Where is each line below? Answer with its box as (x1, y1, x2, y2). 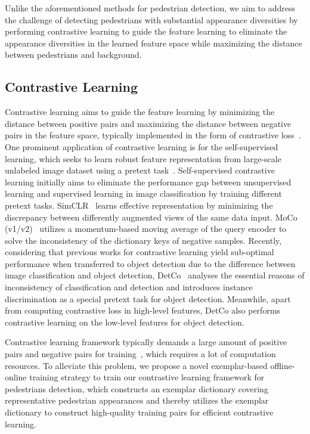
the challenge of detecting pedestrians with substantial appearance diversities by (5, 13, 298, 26)
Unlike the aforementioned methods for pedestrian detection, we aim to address (5, 2, 295, 14)
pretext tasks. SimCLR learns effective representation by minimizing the (5, 199, 273, 211)
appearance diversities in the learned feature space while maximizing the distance (5, 36, 302, 49)
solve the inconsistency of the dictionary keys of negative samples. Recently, (5, 234, 282, 246)
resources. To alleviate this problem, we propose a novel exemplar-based (5, 359, 268, 371)
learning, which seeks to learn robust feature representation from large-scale (5, 152, 281, 165)
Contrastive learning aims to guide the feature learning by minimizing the (5, 106, 275, 118)
